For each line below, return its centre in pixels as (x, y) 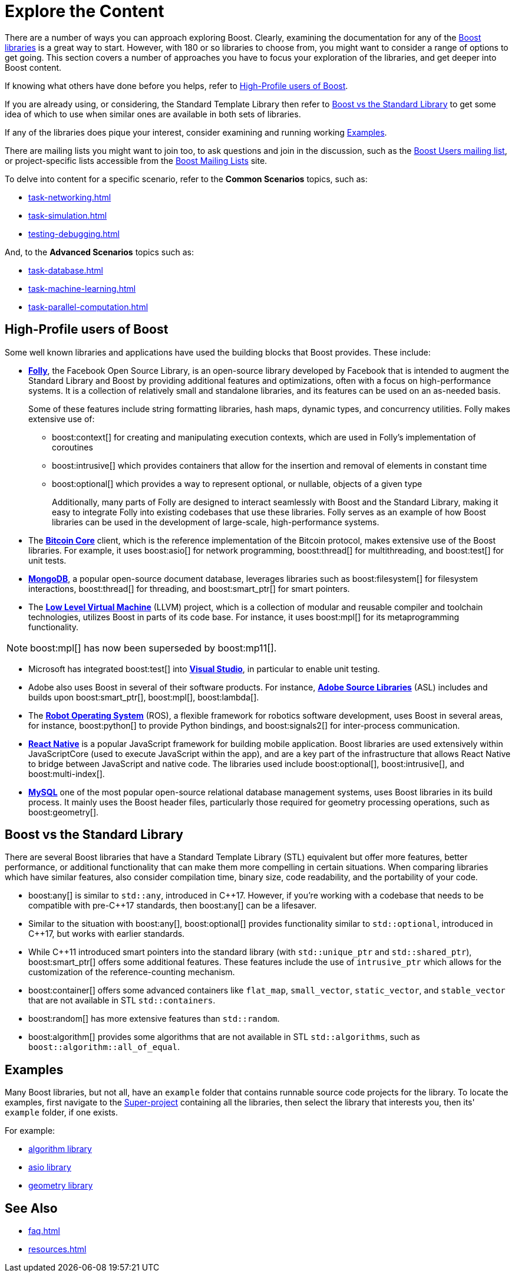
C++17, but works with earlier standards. (107, 934)
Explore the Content (85, 11)
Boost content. (33, 67)
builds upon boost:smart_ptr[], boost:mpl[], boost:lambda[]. (144, 697)
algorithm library (60, 1149)
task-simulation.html (68, 215)
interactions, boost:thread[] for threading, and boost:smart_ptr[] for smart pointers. (189, 588)
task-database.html (66, 270)
